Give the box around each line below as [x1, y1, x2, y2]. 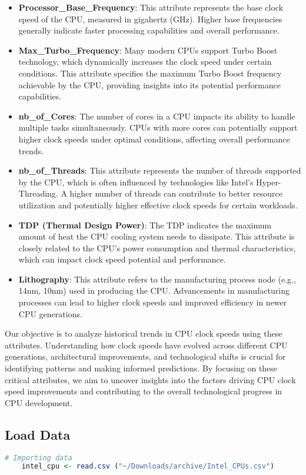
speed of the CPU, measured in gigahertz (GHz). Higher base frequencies [18, 12, 282, 25]
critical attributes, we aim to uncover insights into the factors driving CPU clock [5, 373, 296, 386]
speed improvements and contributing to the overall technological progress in [5, 385, 282, 397]
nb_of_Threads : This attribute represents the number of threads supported [18, 164, 301, 177]
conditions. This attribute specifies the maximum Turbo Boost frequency [18, 67, 282, 79]
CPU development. [5, 396, 73, 408]
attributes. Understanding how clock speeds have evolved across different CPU [5, 338, 288, 351]
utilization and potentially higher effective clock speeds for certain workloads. [18, 198, 298, 211]
